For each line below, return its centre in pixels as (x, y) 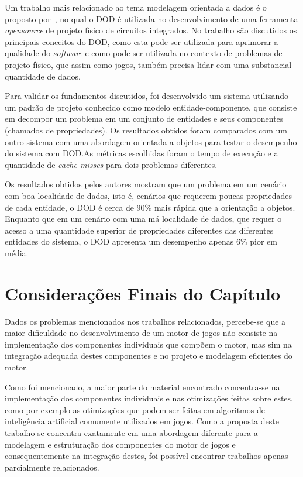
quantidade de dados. (43, 76)
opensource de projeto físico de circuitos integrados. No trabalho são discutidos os (151, 30)
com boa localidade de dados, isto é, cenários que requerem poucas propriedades (148, 195)
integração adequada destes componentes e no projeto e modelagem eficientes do (149, 356)
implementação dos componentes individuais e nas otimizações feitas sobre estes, (149, 398)
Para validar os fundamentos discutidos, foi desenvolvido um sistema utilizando (147, 96)
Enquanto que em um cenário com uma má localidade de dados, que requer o (143, 219)
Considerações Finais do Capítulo (142, 293)
